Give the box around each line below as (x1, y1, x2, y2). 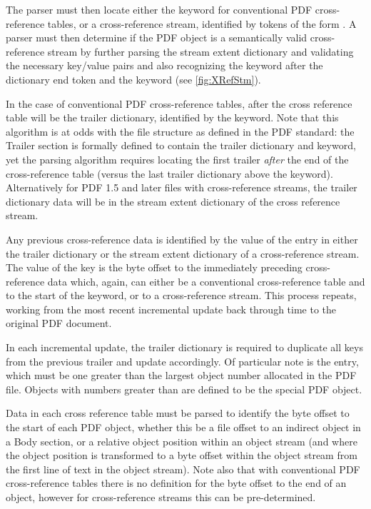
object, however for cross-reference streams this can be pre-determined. (6, 490, 316, 504)
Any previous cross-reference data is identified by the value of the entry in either (6, 231, 358, 246)
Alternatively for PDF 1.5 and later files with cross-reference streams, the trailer (6, 180, 357, 195)
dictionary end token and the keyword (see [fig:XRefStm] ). (6, 71, 261, 86)
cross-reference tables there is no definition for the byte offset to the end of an (6, 475, 347, 490)
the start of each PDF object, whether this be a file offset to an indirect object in (6, 420, 361, 435)
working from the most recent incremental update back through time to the (6, 301, 337, 316)
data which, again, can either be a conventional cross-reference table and (47, 273, 365, 288)
